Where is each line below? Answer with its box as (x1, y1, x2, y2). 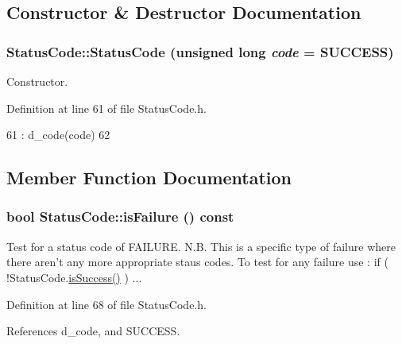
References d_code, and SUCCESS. (6, 323, 180, 339)
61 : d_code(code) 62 (6, 126, 110, 143)
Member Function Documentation (6, 165, 292, 190)
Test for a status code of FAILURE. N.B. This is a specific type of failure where (6, 238, 396, 254)
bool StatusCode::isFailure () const (6, 207, 234, 226)
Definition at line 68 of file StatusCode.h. (6, 296, 207, 312)
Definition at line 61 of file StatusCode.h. (6, 99, 207, 116)
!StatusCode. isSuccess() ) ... (6, 269, 142, 285)
